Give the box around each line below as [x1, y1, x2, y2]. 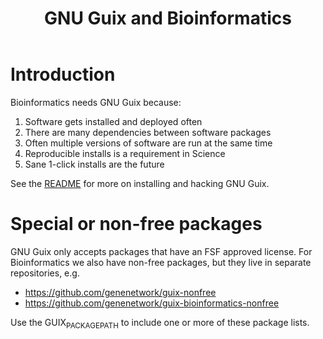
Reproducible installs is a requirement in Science [24, 147, 226, 159]
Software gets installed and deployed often [24, 115, 203, 127]
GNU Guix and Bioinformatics [44, 7, 292, 30]
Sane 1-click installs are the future [24, 158, 165, 170]
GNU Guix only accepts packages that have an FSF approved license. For [10, 245, 313, 257]
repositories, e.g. [10, 267, 80, 279]
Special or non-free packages [10, 213, 263, 236]
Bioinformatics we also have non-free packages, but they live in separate [10, 256, 312, 268]
